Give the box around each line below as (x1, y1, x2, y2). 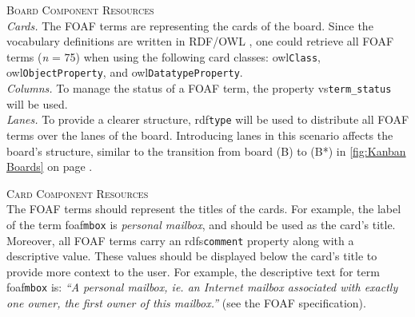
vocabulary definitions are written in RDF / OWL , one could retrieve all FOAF (6, 33, 394, 50)
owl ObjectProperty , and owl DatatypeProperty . (6, 64, 243, 81)
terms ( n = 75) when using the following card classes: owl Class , (6, 48, 321, 65)
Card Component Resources (6, 184, 149, 201)
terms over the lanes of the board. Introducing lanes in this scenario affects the (6, 127, 393, 143)
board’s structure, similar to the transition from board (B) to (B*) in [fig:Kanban (6, 142, 406, 159)
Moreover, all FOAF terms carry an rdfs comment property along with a (6, 232, 354, 248)
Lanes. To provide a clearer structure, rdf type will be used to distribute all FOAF (6, 111, 409, 128)
